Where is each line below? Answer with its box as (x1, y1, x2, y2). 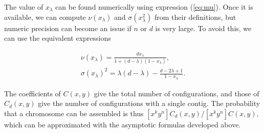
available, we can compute (4, 11, 86, 22)
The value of (4, 2, 43, 12)
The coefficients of (4, 88, 61, 98)
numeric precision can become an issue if (4, 22, 131, 33)
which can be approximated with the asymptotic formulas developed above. (4, 119, 241, 129)
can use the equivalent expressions (4, 33, 111, 43)
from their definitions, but (154, 11, 236, 22)
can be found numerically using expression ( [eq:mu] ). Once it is (55, 2, 253, 12)
